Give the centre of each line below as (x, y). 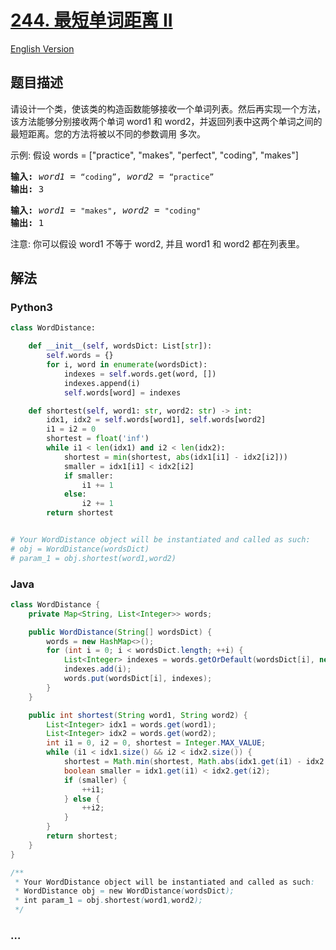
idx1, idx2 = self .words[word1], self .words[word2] (156, 420)
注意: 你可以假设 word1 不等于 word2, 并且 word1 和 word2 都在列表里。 (157, 243)
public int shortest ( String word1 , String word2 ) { (138, 715)
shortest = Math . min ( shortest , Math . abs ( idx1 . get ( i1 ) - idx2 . (196, 762)
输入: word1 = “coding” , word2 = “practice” (112, 176)
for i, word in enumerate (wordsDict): (127, 365)
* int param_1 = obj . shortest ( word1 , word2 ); (108, 901)
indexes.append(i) (102, 383)
